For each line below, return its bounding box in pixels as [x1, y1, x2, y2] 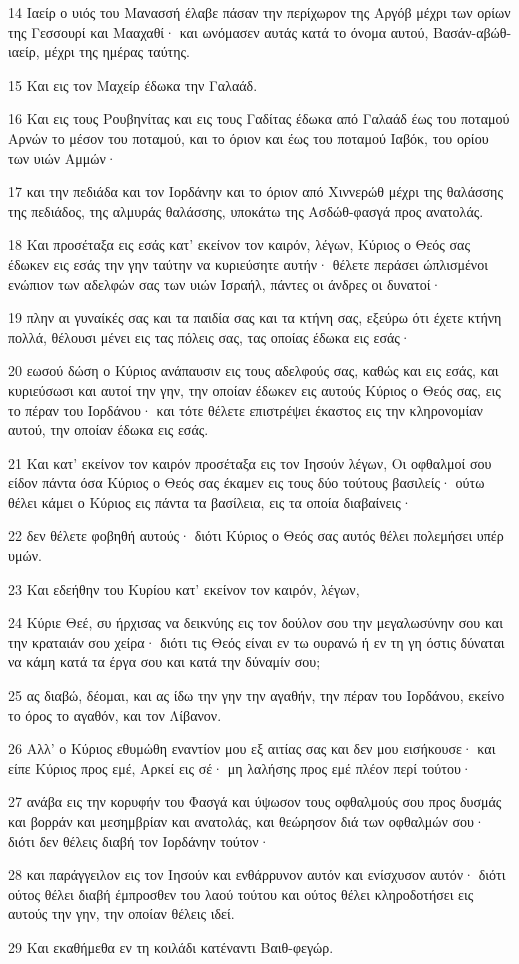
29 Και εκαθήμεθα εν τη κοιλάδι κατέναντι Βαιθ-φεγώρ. [8, 936, 334, 957]
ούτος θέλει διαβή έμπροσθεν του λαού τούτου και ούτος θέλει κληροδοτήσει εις [8, 883, 474, 904]
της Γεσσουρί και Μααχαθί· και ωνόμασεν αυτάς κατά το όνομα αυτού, [8, 21, 429, 42]
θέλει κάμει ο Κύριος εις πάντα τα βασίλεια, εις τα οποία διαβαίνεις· [8, 491, 412, 512]
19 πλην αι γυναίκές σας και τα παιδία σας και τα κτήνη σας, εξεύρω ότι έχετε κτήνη [8, 307, 502, 328]
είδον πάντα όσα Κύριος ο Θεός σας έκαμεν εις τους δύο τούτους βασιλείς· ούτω [8, 472, 485, 493]
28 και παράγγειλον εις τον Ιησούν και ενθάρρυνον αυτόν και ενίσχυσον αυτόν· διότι [8, 864, 506, 885]
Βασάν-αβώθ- [433, 21, 512, 42]
